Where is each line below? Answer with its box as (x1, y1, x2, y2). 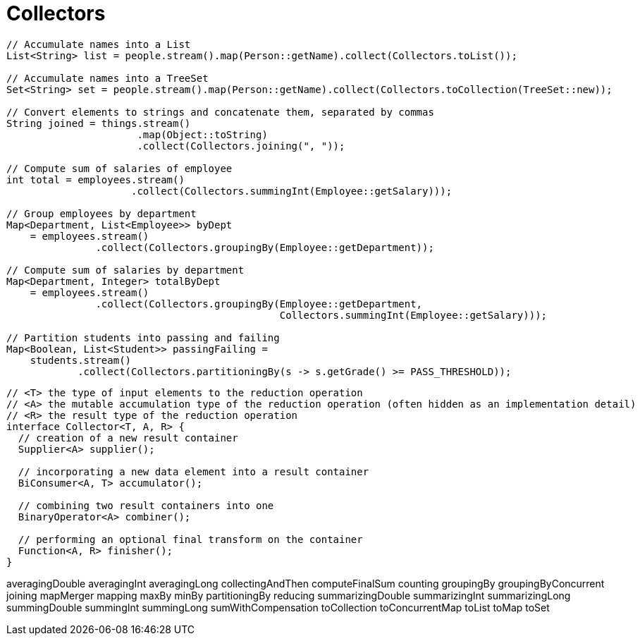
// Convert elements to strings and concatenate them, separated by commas (6, 106, 434, 118)
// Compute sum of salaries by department (6, 264, 245, 276)
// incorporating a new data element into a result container (18, 465, 369, 477)
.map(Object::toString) (137, 128, 268, 140)
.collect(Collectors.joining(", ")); (137, 140, 345, 152)
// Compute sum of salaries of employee (6, 162, 233, 174)
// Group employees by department (6, 207, 197, 219)
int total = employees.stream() (6, 173, 185, 185)
